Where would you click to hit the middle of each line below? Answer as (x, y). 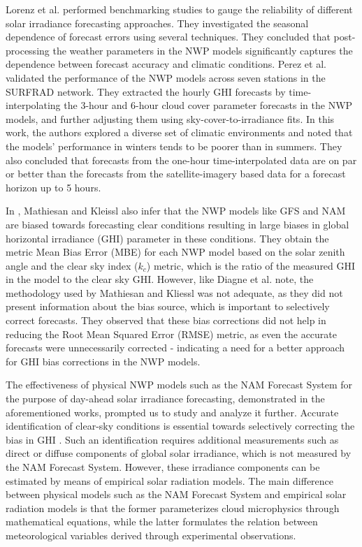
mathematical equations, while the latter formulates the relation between (162, 522)
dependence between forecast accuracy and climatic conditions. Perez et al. (166, 64)
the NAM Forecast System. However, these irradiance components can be (163, 467)
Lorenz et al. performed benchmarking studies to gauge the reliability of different (179, 9)
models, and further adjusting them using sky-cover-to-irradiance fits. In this (170, 118)
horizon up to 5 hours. (53, 187)
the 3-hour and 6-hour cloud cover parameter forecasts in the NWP (208, 105)
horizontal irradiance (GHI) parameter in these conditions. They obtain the (167, 238)
